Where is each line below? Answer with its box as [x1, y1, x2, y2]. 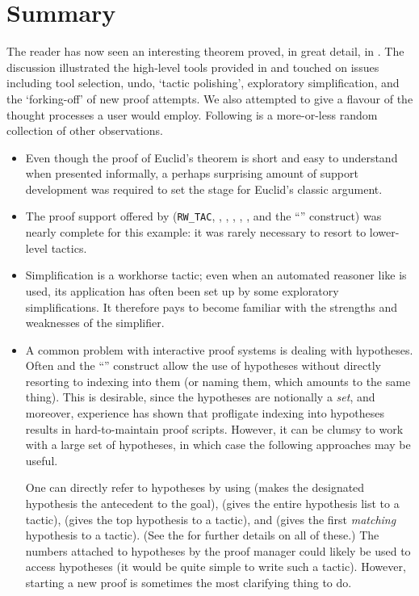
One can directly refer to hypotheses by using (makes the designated [25, 479, 365, 496]
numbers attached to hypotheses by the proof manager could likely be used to [25, 542, 411, 559]
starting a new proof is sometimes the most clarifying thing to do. [25, 574, 352, 590]
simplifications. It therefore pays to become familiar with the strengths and [25, 298, 398, 315]
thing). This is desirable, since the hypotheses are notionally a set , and [25, 388, 375, 405]
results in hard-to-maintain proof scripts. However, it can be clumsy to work [25, 420, 404, 437]
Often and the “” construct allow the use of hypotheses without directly [25, 357, 382, 374]
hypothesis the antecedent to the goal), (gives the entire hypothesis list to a [25, 495, 400, 512]
